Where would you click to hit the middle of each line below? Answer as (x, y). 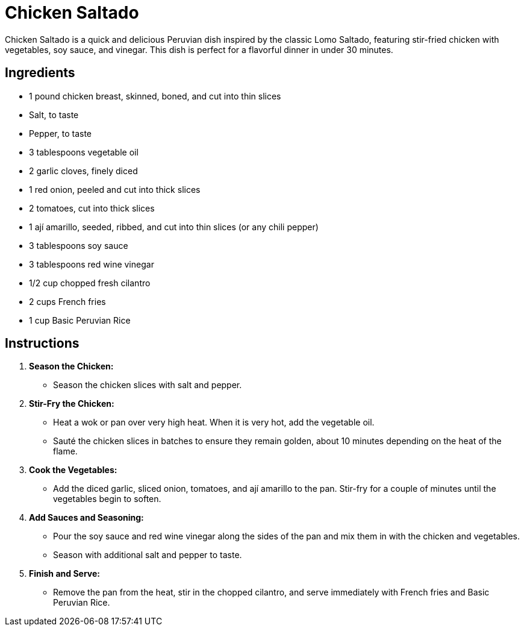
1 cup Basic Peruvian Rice (80, 320)
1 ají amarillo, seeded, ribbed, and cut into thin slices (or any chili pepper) (174, 227)
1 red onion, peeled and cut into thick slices (115, 189)
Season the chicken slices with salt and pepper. (148, 385)
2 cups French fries (67, 301)
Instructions (42, 344)
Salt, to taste (54, 115)
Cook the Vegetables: (73, 470)
